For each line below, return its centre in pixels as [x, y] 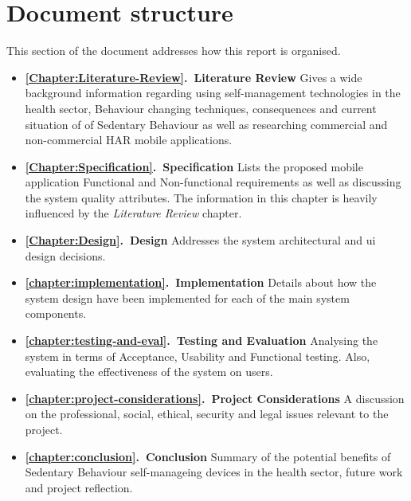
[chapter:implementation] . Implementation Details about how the [201, 282]
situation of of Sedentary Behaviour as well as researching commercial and [206, 124]
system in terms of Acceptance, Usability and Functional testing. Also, [198, 356]
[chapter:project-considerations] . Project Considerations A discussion [215, 398]
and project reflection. [79, 487]
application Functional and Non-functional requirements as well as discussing [213, 182]
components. [56, 313]
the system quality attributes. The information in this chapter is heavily [201, 197]
